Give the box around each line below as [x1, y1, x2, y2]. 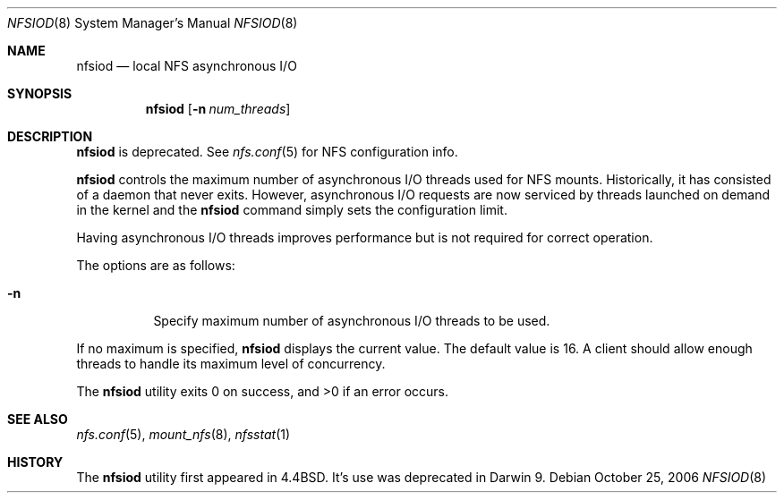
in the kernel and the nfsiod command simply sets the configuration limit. [76, 202, 507, 217]
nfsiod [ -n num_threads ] [145, 101, 291, 116]
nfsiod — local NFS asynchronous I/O [76, 58, 297, 73]
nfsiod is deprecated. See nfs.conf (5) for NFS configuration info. [76, 144, 458, 159]
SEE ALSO [7, 411, 68, 427]
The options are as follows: [76, 258, 235, 273]
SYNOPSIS [7, 86, 72, 101]
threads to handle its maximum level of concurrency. [76, 356, 386, 371]
